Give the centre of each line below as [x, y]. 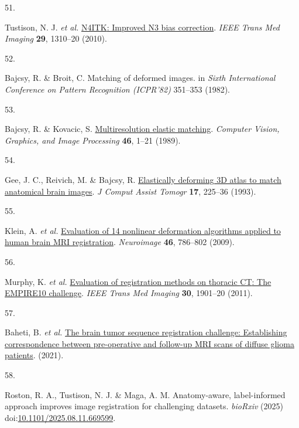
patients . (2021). [34, 355]
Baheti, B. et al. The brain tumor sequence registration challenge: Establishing [146, 332]
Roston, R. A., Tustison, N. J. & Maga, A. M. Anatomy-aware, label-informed [145, 394]
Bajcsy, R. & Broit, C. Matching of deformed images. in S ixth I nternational [140, 78]
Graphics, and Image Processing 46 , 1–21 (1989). [93, 140]
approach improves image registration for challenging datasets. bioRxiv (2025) [144, 406]
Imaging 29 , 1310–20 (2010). [56, 38]
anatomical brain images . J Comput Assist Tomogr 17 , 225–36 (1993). [130, 191]
